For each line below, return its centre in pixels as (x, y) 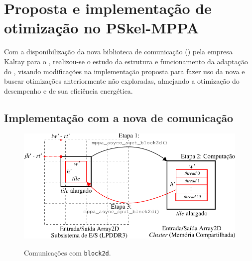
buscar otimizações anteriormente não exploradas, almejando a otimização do (122, 81)
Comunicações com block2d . (67, 253)
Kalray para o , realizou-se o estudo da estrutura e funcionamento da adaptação (126, 61)
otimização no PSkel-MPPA (102, 28)
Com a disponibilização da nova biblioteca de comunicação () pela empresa (118, 52)
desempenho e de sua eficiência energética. (68, 90)
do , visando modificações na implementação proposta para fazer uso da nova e (125, 71)
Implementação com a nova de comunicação (119, 117)
